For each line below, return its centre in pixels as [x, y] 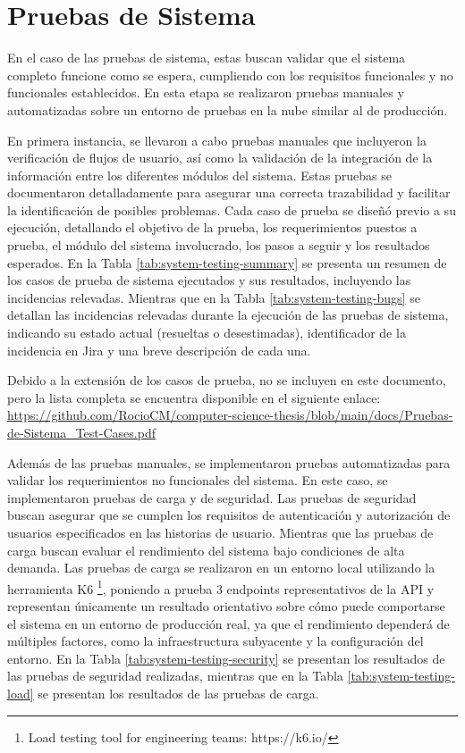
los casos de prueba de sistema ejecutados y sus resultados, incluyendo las [209, 280]
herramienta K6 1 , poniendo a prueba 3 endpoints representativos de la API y [221, 587]
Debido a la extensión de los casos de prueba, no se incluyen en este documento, [227, 380]
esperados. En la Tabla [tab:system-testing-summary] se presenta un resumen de [227, 262]
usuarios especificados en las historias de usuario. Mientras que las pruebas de [220, 532]
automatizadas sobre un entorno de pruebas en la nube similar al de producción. [228, 109]
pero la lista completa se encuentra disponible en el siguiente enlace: [194, 397]
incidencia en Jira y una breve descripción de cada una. [159, 350]
